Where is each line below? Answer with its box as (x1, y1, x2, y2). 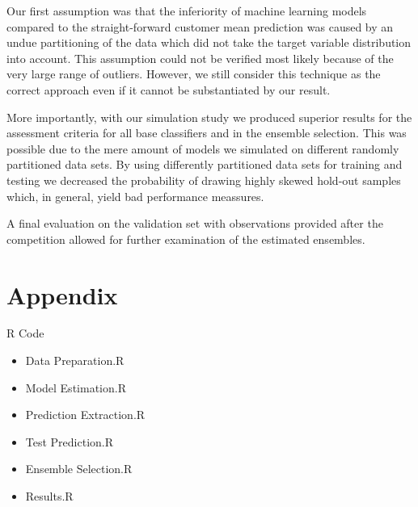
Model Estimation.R (25, 379, 126, 396)
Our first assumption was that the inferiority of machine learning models (6, 2, 367, 19)
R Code (6, 325, 44, 341)
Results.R (25, 488, 74, 504)
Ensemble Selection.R (25, 460, 133, 477)
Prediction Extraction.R (25, 406, 146, 423)
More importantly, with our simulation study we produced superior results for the (6, 108, 412, 125)
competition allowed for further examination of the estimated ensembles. (6, 230, 365, 247)
